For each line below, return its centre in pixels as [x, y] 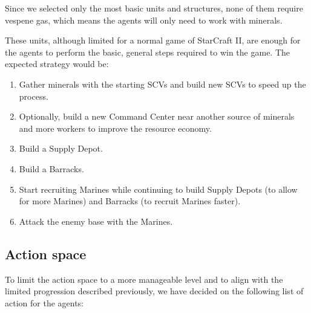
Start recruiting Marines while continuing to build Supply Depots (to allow [158, 189]
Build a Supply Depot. [61, 148]
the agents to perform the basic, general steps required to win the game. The [148, 52]
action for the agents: [44, 302]
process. [34, 96]
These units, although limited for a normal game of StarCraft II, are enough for [153, 40]
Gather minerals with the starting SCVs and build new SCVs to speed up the [162, 84]
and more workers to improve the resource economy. [115, 128]
